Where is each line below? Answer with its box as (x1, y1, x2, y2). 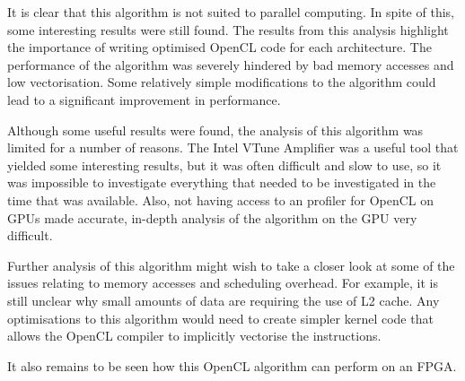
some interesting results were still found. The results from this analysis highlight (7, 20, 449, 39)
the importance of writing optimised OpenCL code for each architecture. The (7, 38, 432, 56)
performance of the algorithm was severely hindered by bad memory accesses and (7, 55, 454, 74)
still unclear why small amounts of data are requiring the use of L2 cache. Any (7, 290, 440, 309)
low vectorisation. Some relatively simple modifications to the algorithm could (7, 73, 436, 91)
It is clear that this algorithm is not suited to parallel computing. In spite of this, (7, 3, 454, 21)
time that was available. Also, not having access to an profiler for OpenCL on (7, 190, 434, 209)
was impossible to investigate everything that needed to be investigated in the (7, 173, 436, 192)
